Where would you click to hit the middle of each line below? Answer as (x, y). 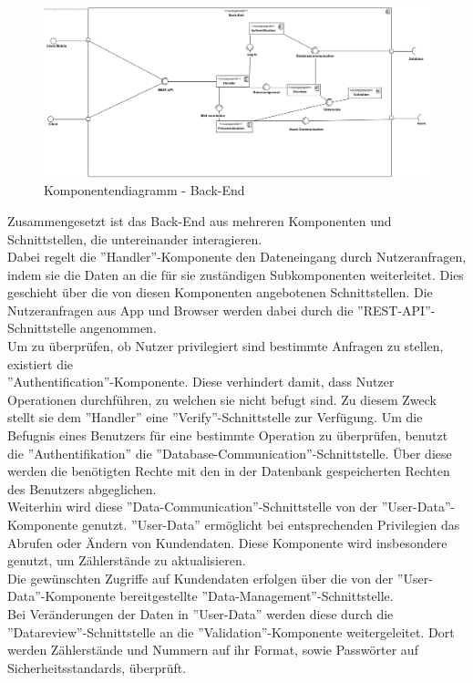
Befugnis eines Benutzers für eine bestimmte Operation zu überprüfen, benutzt (228, 435)
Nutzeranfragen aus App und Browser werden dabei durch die (180, 310)
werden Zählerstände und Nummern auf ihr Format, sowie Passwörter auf (213, 650)
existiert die (41, 363)
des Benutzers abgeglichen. (82, 488)
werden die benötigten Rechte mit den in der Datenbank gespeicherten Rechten (229, 471)
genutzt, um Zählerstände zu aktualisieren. (127, 560)
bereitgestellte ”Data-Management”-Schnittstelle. (257, 596)
